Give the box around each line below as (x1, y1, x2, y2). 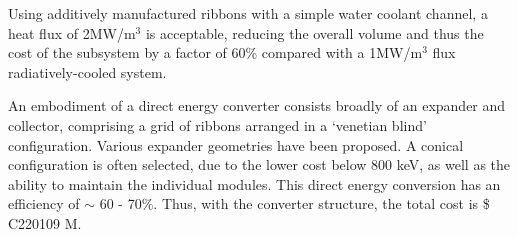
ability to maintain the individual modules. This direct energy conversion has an (8, 173, 501, 194)
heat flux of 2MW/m (8, 22, 136, 43)
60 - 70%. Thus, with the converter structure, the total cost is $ (99, 193, 490, 214)
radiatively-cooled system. (8, 61, 167, 82)
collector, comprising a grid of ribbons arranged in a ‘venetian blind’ (8, 114, 427, 135)
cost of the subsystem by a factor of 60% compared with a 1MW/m (8, 42, 423, 63)
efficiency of (8, 193, 80, 214)
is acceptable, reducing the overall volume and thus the (145, 22, 484, 43)
